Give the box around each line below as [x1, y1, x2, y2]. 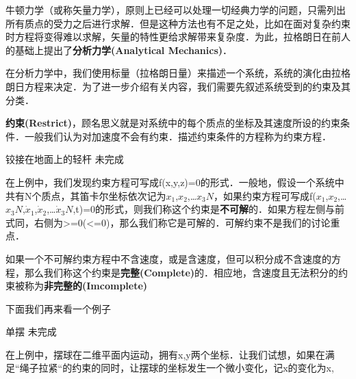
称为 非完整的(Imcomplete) [24, 278, 148, 293]
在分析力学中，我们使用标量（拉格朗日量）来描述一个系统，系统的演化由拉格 [5, 66, 351, 80]
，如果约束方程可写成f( [214, 188, 316, 202]
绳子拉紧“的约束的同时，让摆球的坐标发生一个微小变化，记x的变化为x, [19, 361, 334, 375]
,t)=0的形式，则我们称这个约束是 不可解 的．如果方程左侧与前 [73, 202, 345, 216]
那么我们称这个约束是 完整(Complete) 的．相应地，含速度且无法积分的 [24, 265, 339, 279]
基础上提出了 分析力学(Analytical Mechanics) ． [14, 42, 233, 57]
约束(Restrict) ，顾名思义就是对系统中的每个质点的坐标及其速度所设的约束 [5, 116, 341, 130]
